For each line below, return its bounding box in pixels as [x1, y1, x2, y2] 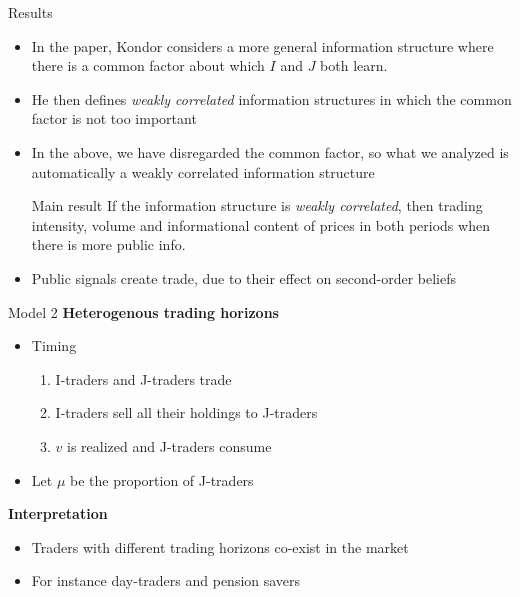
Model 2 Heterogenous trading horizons [8, 301, 279, 322]
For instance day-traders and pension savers [31, 570, 301, 591]
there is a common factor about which [31, 55, 265, 76]
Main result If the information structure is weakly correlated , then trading [31, 195, 483, 216]
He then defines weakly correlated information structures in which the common [31, 88, 512, 109]
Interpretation [8, 503, 108, 524]
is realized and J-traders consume [67, 435, 272, 456]
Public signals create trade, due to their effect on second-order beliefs [31, 267, 456, 288]
